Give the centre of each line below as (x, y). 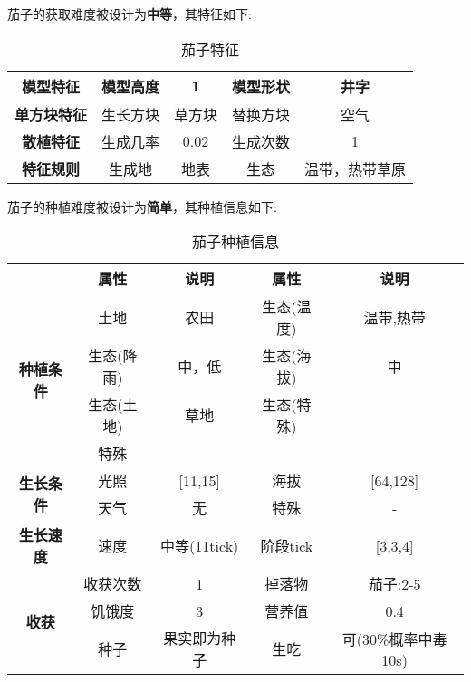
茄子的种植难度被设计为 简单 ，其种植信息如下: (142, 206)
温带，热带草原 (356, 168)
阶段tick (287, 546)
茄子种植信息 (235, 242)
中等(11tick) (200, 546)
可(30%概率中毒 (394, 639)
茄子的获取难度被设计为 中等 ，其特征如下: (130, 14)
